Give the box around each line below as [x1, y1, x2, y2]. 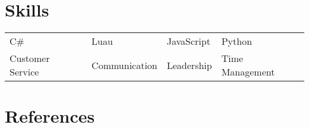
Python [221, 34, 253, 48]
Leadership [166, 58, 212, 72]
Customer [10, 51, 50, 65]
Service [10, 65, 39, 79]
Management [221, 65, 275, 79]
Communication [92, 58, 157, 72]
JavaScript [166, 34, 210, 48]
